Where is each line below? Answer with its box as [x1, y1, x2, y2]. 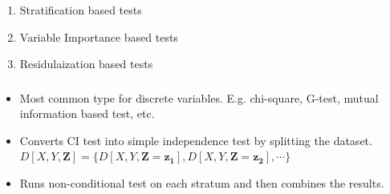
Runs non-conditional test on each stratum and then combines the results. [19, 175, 384, 191]
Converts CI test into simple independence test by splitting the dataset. [19, 131, 372, 148]
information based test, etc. [19, 105, 155, 122]
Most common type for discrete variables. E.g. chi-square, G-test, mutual [19, 89, 379, 106]
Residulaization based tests [19, 55, 153, 72]
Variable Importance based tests [19, 28, 178, 45]
